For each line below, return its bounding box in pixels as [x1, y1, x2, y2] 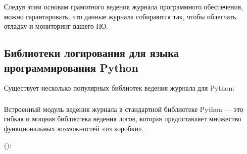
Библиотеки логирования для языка [4, 45, 179, 60]
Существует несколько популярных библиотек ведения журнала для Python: [4, 83, 235, 93]
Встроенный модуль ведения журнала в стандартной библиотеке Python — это [4, 103, 244, 114]
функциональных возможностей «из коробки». [4, 123, 144, 134]
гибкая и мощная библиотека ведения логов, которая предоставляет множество [4, 113, 242, 124]
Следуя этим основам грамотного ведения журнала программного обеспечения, [4, 1, 243, 11]
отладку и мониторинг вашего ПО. [4, 21, 108, 31]
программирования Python [4, 59, 139, 75]
